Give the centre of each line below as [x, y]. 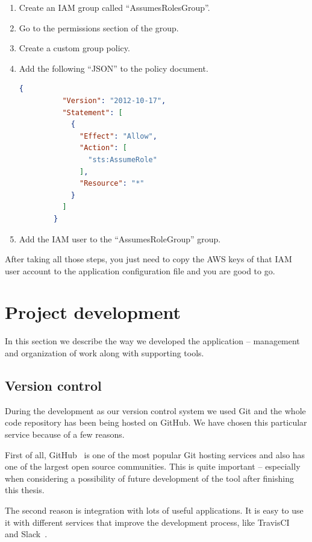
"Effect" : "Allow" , [118, 136]
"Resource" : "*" [112, 184]
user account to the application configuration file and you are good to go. [140, 270]
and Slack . [26, 534]
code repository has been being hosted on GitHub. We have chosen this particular [156, 422]
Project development [93, 312]
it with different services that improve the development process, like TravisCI [147, 522]
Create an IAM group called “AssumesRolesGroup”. [114, 7]
